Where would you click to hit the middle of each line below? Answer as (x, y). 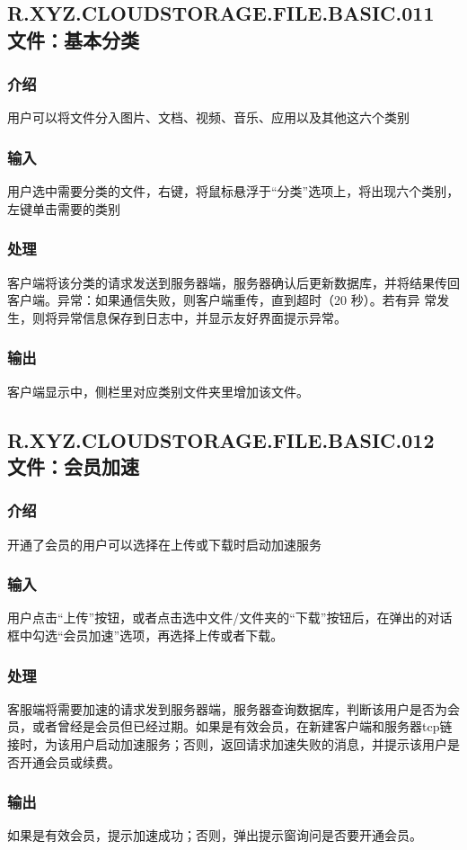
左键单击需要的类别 (64, 208)
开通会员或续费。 (70, 761)
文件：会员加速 (73, 465)
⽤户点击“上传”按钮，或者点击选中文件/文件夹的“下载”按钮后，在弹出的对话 (230, 617)
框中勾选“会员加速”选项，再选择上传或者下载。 (145, 635)
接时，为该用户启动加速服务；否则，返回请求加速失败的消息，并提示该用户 (227, 744)
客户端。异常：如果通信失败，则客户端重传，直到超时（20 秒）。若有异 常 (222, 300)
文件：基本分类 (73, 39)
